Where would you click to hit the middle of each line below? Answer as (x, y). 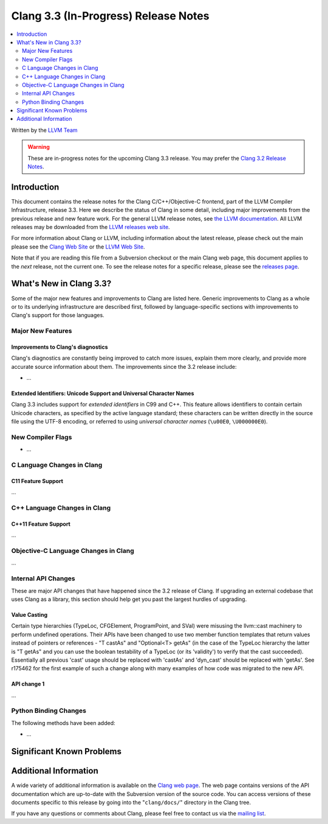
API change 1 (28, 684)
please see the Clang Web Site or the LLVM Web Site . (78, 247)
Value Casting (29, 614)
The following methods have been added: (63, 723)
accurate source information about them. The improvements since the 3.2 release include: (124, 366)
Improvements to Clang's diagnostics (60, 347)
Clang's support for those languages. (58, 315)
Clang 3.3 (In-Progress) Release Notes (110, 16)
